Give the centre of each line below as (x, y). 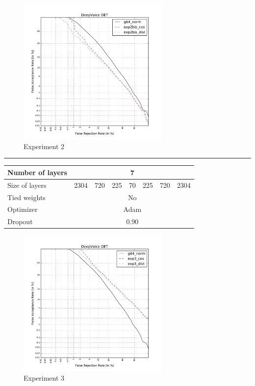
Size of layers (27, 185)
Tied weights (26, 197)
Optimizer (23, 209)
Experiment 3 (44, 378)
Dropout (20, 221)
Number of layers (37, 172)
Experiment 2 (44, 146)
